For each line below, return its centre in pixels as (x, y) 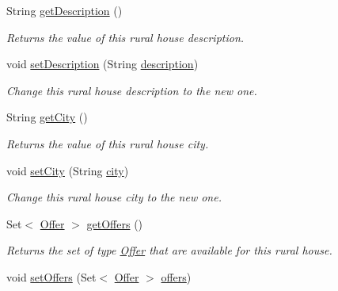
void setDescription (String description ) (103, 64)
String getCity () (47, 117)
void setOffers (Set (51, 276)
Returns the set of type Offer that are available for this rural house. (169, 250)
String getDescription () (65, 10)
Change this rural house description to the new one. (132, 90)
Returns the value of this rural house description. (125, 37)
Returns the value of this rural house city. (108, 143)
